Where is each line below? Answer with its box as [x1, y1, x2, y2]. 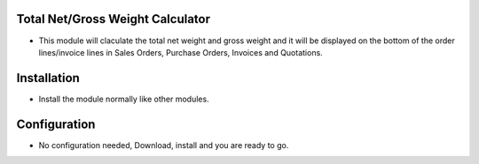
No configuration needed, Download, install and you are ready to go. [38, 139, 289, 150]
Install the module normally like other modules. [38, 93, 209, 104]
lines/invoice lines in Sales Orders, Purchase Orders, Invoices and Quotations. [38, 47, 323, 57]
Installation [16, 71, 80, 86]
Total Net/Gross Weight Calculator [16, 11, 211, 26]
